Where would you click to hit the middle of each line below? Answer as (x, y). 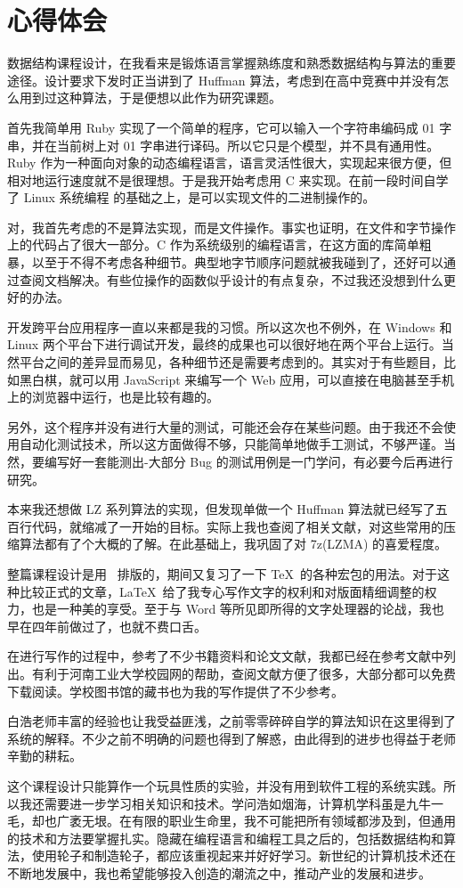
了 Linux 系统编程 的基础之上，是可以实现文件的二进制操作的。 (191, 197)
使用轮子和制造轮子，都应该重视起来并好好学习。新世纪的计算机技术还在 (244, 855)
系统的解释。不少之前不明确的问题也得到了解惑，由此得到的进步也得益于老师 (231, 738)
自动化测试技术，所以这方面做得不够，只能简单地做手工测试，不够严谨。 (231, 444)
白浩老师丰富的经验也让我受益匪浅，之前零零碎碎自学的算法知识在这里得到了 (231, 721)
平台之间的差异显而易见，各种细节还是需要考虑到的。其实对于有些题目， (231, 362)
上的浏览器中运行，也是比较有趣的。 (113, 397)
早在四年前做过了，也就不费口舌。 (107, 626)
